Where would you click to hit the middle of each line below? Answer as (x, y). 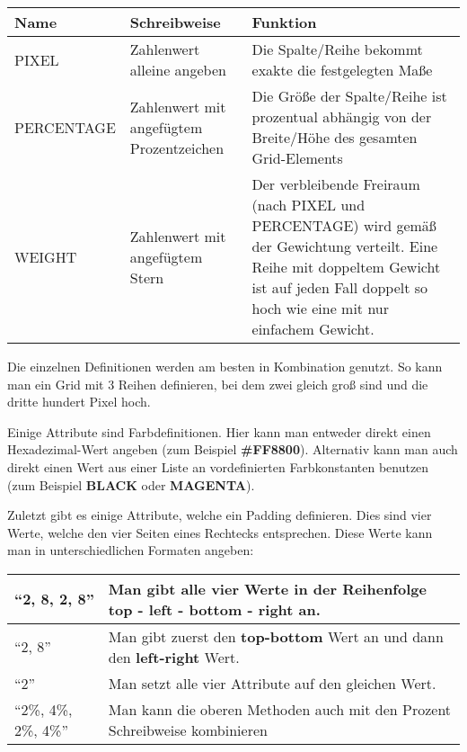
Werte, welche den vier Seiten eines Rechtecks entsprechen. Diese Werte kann (220, 532)
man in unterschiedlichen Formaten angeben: (131, 550)
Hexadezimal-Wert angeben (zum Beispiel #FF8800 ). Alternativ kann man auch (233, 449)
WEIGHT (46, 256)
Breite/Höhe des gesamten (335, 137)
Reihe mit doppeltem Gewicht (346, 267)
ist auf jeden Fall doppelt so (340, 287)
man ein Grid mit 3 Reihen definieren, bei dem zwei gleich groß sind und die (218, 384)
